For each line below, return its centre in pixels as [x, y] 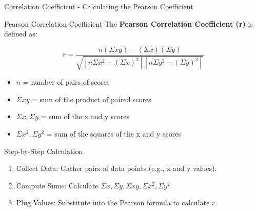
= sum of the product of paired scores [92, 99]
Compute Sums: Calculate [57, 185]
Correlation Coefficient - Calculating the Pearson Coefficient [99, 6]
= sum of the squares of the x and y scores [114, 134]
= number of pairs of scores [66, 82]
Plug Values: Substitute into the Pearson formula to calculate [113, 203]
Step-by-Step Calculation [44, 151]
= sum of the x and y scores [85, 116]
